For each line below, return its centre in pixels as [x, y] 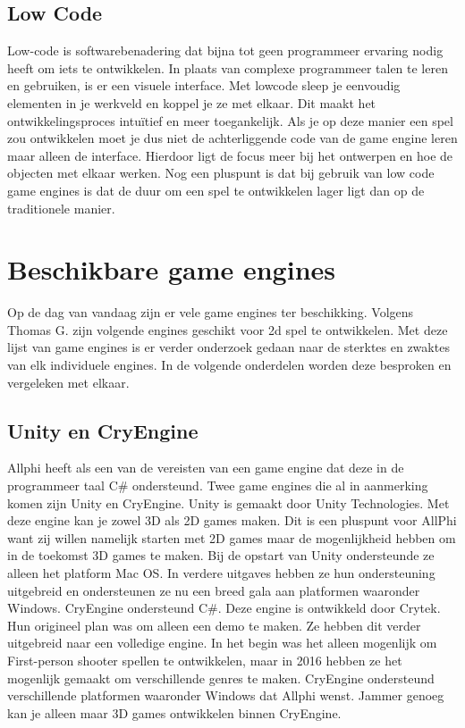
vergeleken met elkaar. [68, 382]
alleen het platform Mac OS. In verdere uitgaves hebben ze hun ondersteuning [221, 573]
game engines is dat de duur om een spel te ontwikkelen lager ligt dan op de [216, 190]
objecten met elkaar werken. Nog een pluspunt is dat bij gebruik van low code [221, 173]
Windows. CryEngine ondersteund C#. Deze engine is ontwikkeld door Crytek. [224, 608]
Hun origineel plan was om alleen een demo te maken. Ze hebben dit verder [214, 625]
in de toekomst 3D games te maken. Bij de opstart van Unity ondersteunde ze [221, 555]
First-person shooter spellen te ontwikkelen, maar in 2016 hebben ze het [205, 660]
